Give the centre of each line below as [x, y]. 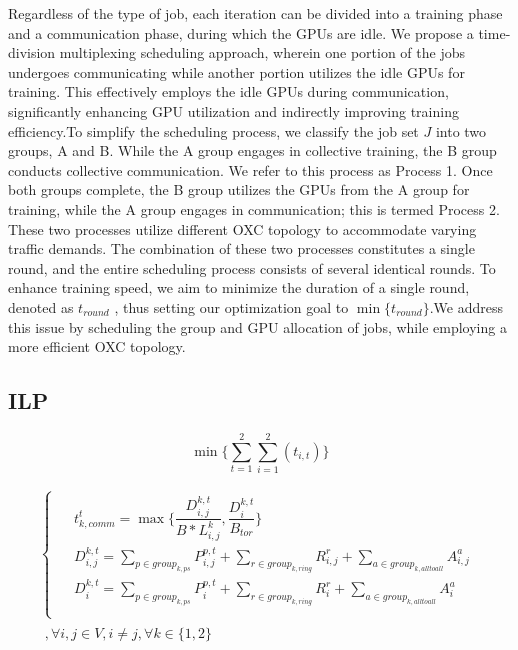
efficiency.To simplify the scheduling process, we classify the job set [213, 130]
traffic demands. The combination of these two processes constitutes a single [241, 248]
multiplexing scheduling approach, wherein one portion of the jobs [262, 52]
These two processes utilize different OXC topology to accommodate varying [242, 228]
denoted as [41, 306]
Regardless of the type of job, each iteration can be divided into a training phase [255, 13]
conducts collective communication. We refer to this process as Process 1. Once [250, 169]
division [32, 52]
